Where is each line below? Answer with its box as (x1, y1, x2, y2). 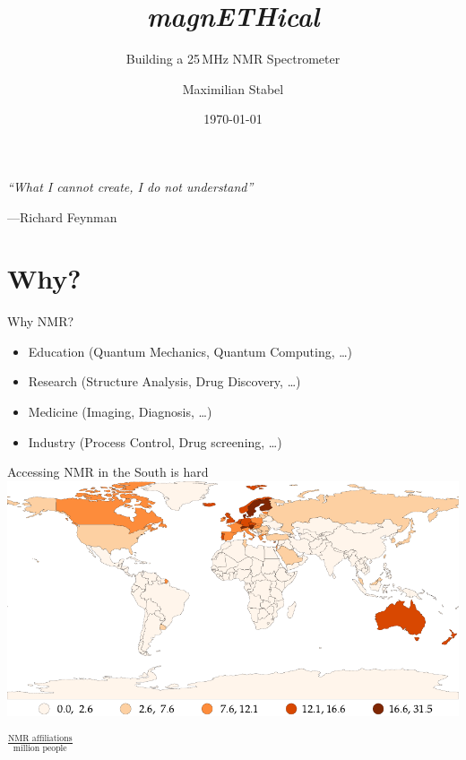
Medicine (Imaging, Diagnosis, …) (28, 402, 212, 420)
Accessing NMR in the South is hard (7, 462, 209, 481)
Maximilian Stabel (182, 79, 284, 98)
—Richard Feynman (7, 207, 117, 226)
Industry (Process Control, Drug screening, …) (28, 432, 282, 451)
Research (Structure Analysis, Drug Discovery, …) (28, 372, 301, 391)
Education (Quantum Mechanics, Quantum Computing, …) (28, 341, 353, 360)
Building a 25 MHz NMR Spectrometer (125, 49, 341, 68)
